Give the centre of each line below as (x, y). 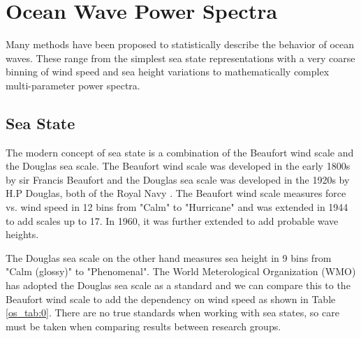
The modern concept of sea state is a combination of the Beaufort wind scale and (180, 152)
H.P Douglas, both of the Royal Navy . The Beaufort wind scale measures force (176, 193)
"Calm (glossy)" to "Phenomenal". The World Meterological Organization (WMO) (181, 271)
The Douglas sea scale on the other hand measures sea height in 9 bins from (169, 257)
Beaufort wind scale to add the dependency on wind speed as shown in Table (171, 299)
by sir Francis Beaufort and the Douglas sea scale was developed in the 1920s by (178, 179)
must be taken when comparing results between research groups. (143, 326)
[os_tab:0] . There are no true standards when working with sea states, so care (172, 313)
